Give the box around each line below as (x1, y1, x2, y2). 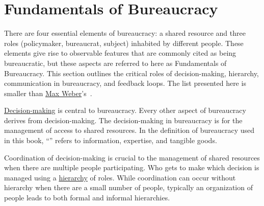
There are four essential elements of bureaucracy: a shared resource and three (4, 28, 246, 38)
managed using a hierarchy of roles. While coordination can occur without (4, 172, 236, 182)
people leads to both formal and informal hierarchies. (4, 192, 170, 203)
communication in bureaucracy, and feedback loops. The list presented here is (4, 78, 246, 88)
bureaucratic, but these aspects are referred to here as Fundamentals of (4, 57, 227, 68)
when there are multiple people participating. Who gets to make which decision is (4, 162, 259, 173)
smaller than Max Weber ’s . (4, 87, 92, 98)
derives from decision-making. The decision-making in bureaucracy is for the (4, 115, 243, 125)
